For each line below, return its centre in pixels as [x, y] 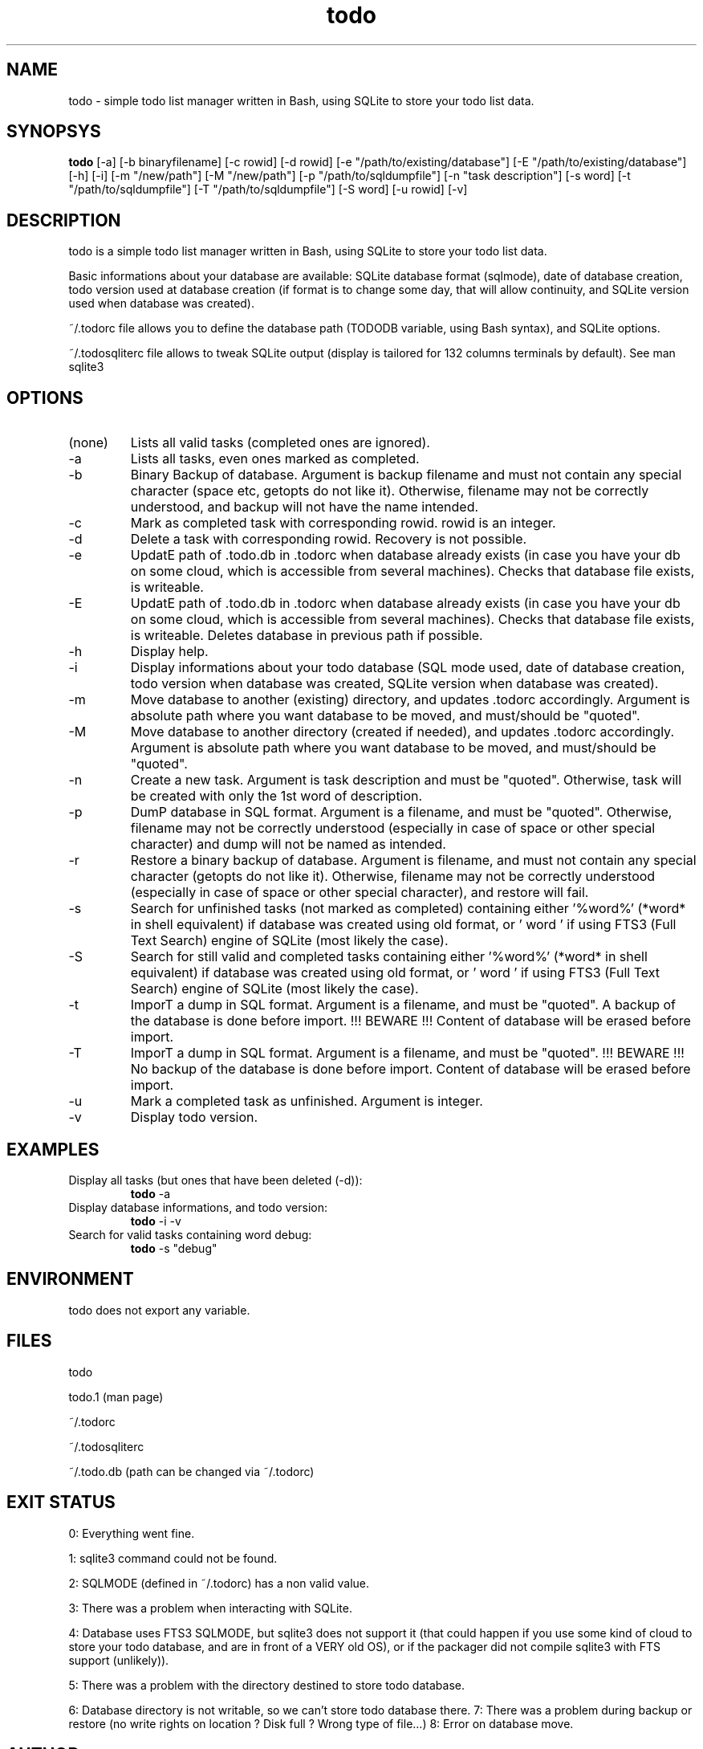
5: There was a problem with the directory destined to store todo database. [266, 1685]
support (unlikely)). [119, 1660]
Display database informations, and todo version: [198, 1207]
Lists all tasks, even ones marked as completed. [275, 459]
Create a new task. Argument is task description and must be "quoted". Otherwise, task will [406, 780]
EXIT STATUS [61, 1502]
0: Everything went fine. [132, 1533]
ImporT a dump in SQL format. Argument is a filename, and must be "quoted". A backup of [403, 1005]
